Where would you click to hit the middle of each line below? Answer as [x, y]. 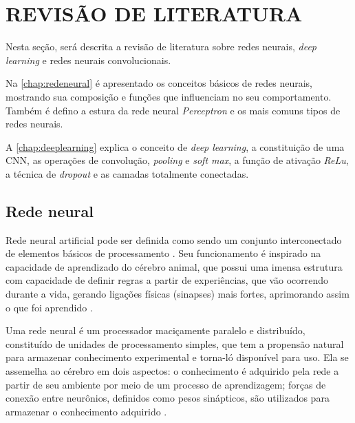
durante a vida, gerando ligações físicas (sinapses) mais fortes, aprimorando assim [177, 294]
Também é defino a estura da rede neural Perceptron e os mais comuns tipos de [173, 110]
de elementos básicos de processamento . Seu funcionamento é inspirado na [163, 253]
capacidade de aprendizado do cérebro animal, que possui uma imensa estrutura [174, 266]
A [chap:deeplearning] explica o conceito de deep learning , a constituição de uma [175, 146]
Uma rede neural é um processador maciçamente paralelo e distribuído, [155, 330]
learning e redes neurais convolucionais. [88, 60]
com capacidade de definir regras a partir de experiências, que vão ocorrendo [167, 280]
